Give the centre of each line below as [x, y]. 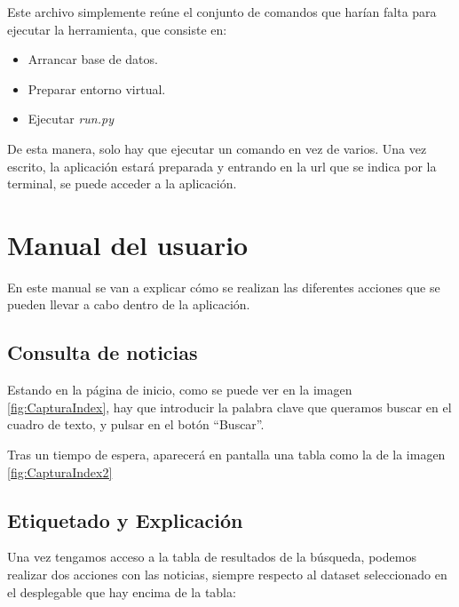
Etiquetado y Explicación [125, 519]
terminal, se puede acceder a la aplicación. [122, 184]
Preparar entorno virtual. [97, 88]
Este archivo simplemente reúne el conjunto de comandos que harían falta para [222, 12]
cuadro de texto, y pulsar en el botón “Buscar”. [136, 424]
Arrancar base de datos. [93, 59]
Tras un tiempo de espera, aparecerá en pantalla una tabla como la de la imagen [226, 455]
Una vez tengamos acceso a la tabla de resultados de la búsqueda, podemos [212, 557]
